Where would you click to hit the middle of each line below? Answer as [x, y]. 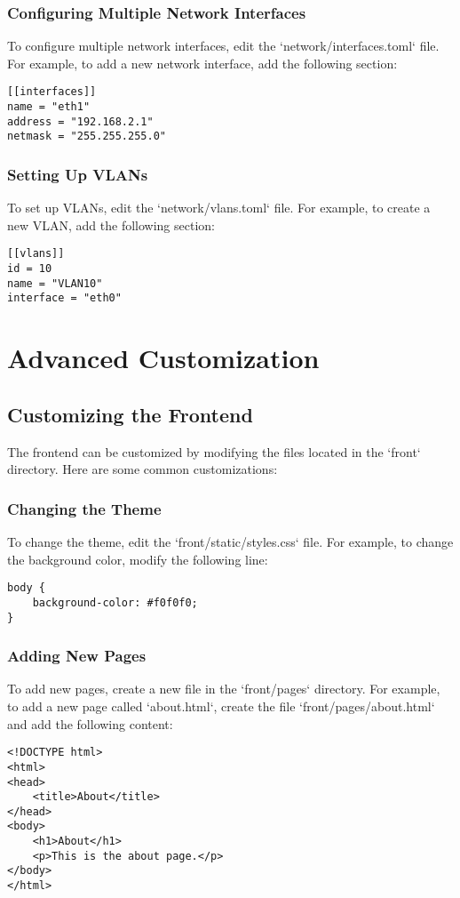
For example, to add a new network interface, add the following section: [202, 63]
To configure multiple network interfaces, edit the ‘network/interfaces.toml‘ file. [223, 46]
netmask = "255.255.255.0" [87, 136]
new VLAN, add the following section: [111, 224]
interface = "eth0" [64, 298]
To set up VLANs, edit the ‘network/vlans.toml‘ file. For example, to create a [219, 208]
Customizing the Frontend [130, 414]
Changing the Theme [84, 508]
